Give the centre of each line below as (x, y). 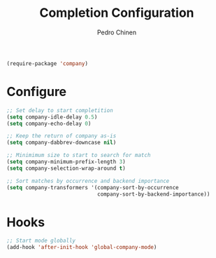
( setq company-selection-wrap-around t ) (66, 168)
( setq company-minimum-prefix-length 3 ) (66, 162)
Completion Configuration (117, 13)
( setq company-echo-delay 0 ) (49, 123)
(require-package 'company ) (48, 63)
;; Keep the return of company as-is (62, 136)
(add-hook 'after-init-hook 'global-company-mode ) (82, 247)
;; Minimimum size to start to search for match (79, 156)
